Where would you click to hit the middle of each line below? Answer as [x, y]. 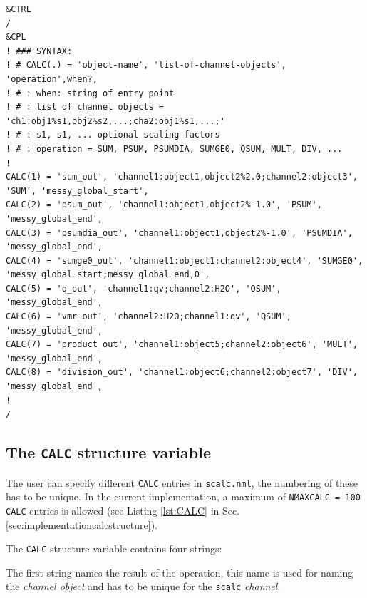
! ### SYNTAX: [39, 51]
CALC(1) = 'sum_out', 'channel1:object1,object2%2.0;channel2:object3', [182, 177]
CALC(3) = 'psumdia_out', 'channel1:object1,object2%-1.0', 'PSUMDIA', [179, 233]
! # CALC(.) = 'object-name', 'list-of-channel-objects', [146, 65]
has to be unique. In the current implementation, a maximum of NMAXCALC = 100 [183, 496]
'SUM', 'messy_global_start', [77, 191]
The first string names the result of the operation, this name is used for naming [180, 572]
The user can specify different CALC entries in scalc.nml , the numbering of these [182, 482]
